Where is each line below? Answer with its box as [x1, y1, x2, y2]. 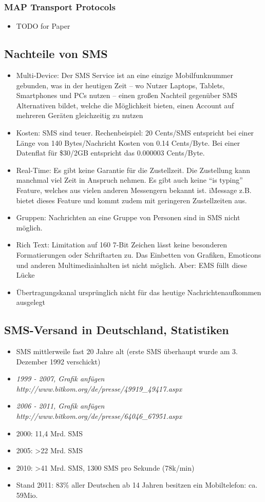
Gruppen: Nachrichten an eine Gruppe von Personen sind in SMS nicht [16, 212, 240, 223]
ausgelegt [16, 297, 45, 307]
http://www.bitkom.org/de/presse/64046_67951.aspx [16, 411, 182, 421]
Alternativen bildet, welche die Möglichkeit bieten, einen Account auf [16, 100, 234, 110]
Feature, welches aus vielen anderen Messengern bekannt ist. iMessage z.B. [16, 184, 252, 195]
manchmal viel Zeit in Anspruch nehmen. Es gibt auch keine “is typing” [16, 175, 243, 185]
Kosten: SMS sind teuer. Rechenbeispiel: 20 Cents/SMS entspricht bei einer [16, 127, 254, 138]
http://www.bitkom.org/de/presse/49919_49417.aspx [16, 383, 182, 394]
